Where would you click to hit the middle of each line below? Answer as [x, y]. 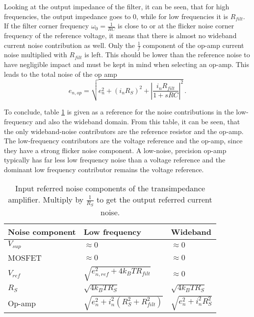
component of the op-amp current [193, 45]
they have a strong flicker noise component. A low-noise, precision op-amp [115, 150]
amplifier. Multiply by [46, 199]
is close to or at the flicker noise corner [176, 26]
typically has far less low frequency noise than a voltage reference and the [115, 160]
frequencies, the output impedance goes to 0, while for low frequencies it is [116, 16]
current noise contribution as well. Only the [70, 45]
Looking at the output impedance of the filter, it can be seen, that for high [117, 6]
